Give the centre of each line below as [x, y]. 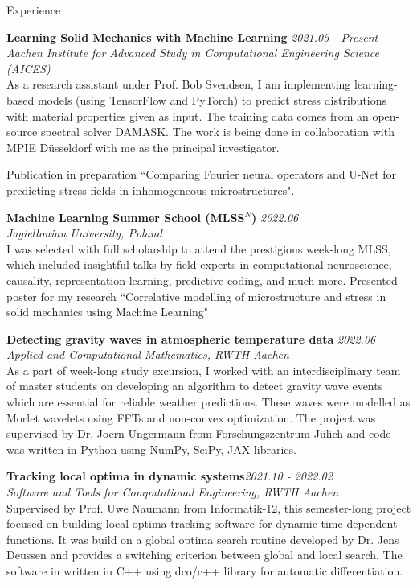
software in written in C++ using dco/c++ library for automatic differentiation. [205, 571]
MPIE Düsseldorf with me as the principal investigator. [143, 147]
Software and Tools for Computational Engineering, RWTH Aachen [173, 492]
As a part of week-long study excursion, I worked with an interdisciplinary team [204, 370]
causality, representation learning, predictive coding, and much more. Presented [202, 280]
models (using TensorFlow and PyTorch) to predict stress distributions [212, 99]
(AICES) [29, 68]
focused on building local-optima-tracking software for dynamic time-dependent [202, 523]
